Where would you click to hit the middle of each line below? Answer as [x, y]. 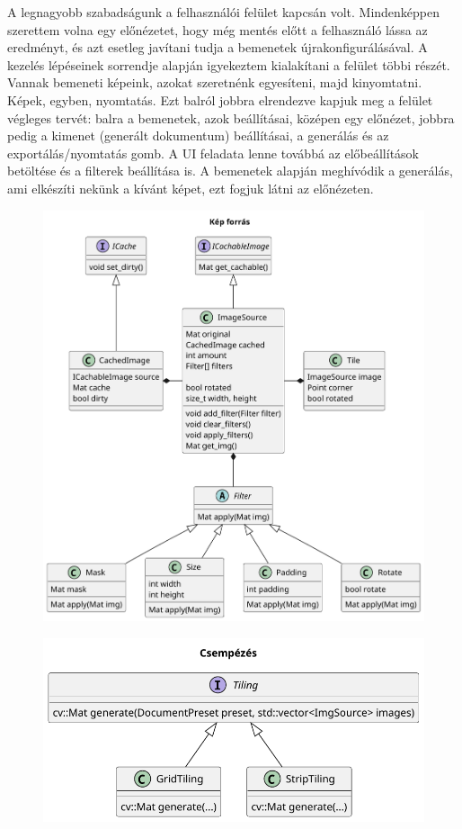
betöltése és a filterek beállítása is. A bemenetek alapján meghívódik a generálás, [230, 171]
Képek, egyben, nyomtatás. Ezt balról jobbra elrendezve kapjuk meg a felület [220, 99]
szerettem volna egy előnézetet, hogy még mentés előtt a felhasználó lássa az [218, 29]
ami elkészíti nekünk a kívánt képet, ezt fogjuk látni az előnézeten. [191, 188]
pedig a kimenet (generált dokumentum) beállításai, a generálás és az [198, 135]
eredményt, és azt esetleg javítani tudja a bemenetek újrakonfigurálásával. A [218, 47]
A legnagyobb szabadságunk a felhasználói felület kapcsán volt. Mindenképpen [224, 12]
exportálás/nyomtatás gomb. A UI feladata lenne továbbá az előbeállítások [213, 153]
